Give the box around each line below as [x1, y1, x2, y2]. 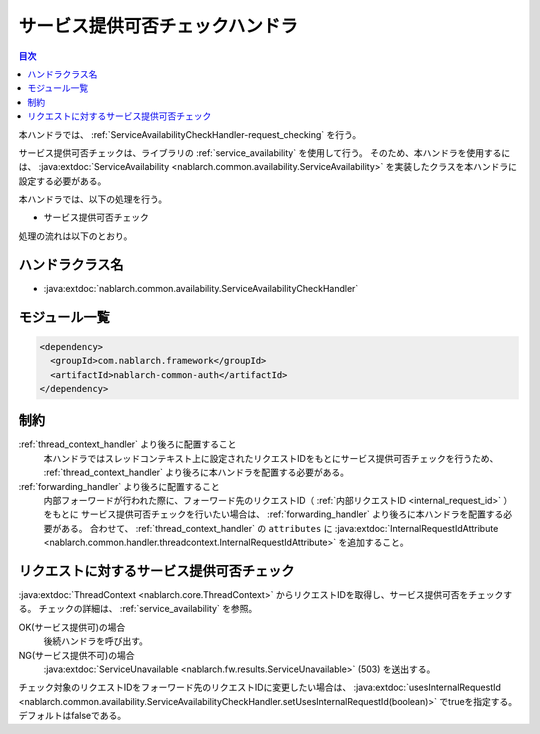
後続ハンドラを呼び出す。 [43, 635, 149, 647]
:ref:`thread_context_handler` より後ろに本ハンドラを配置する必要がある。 [43, 466, 350, 479]
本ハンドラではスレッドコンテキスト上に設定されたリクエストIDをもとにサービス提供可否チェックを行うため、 [43, 452, 499, 464]
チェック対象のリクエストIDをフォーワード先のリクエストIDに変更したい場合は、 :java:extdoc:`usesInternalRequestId [18, 681, 502, 694]
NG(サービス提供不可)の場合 [18, 649, 135, 661]
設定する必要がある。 [18, 175, 107, 187]
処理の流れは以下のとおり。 [18, 230, 133, 242]
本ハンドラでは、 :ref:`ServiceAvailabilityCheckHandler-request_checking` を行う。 [18, 128, 362, 140]
